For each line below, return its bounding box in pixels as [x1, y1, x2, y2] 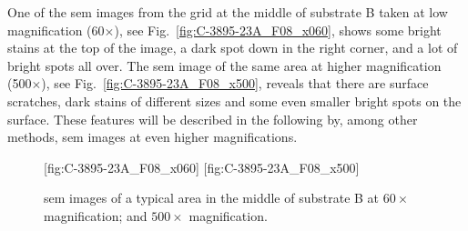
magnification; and [44, 206, 148, 225]
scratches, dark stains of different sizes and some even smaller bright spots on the [7, 91, 462, 110]
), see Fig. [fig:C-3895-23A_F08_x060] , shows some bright [114, 20, 442, 39]
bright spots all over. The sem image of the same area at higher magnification [7, 55, 442, 75]
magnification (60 [7, 20, 105, 39]
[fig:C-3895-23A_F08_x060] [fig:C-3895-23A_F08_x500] [44, 157, 360, 176]
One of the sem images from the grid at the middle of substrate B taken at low [7, 3, 448, 21]
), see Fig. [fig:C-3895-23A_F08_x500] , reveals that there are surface [41, 74, 429, 93]
